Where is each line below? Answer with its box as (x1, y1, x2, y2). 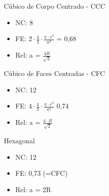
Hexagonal (4, 136, 35, 146)
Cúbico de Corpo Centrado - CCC (4, 1, 106, 11)
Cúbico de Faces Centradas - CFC (4, 68, 105, 78)
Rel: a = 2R (15, 184, 51, 194)
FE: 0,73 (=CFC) (15, 168, 68, 178)
